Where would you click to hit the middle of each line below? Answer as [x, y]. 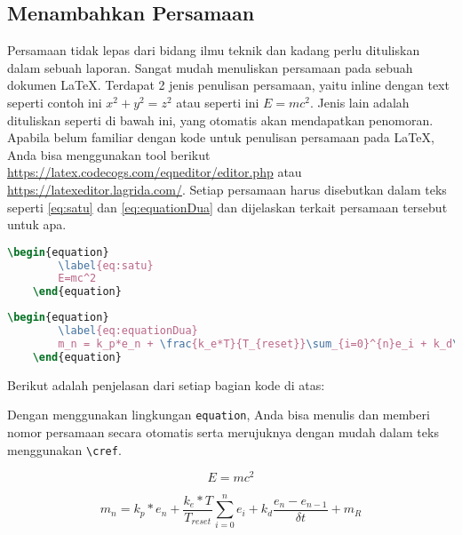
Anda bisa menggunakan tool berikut [109, 154]
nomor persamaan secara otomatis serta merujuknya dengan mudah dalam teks [223, 431]
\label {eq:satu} [106, 265]
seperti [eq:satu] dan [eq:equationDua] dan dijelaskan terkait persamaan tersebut [227, 207]
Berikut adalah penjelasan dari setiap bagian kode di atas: [166, 384]
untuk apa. [37, 224]
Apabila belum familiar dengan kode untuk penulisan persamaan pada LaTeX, [221, 137]
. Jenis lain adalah [360, 102]
